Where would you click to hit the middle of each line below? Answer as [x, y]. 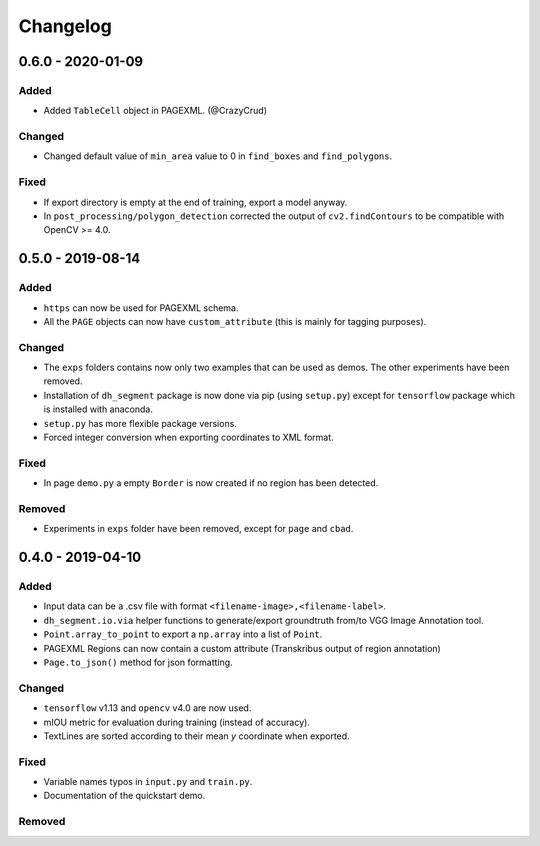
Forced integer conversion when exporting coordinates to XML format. [188, 437]
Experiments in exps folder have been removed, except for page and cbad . [198, 529]
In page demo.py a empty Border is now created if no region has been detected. [211, 483]
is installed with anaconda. [98, 409]
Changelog [65, 26]
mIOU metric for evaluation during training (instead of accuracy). [176, 722]
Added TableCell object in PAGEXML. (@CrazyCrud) [155, 111]
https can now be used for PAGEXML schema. [141, 307]
